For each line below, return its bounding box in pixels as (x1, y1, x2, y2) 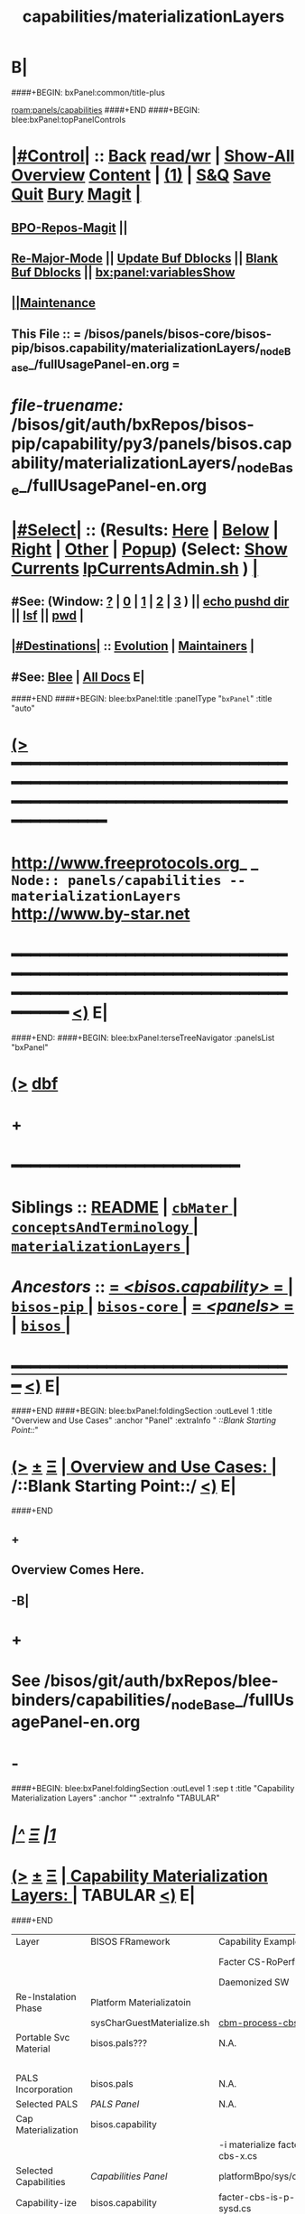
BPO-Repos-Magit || (11, 219, 128, 236)
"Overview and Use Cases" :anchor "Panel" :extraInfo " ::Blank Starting (11, 1415, 277, 1426)
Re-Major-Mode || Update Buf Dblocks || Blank (11, 250, 279, 265)
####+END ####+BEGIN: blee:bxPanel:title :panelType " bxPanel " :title (11, 693, 273, 704)
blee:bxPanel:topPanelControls (11, 114, 126, 125)
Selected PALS (15, 2098, 79, 2110)
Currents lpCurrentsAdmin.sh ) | (11, 558, 259, 579)
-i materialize (217, 2138, 276, 2151)
